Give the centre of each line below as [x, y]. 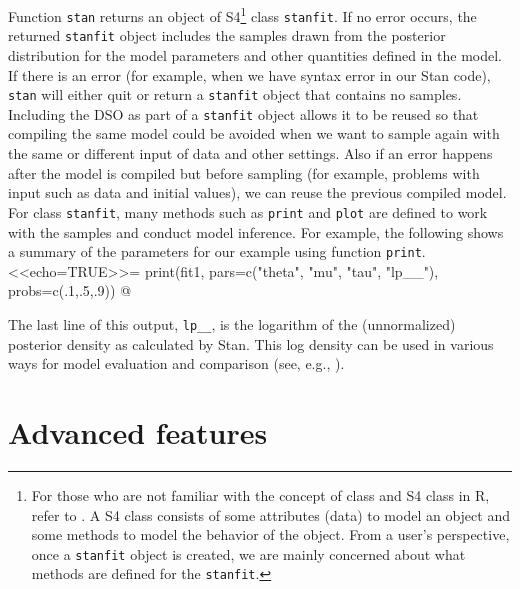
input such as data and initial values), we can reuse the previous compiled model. [257, 192]
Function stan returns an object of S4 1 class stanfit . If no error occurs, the [242, 14]
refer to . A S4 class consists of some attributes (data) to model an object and [270, 514]
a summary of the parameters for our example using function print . [217, 251]
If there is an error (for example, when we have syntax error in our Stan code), [249, 74]
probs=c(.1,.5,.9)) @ [70, 290]
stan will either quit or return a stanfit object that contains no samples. [235, 94]
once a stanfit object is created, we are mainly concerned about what [248, 553]
